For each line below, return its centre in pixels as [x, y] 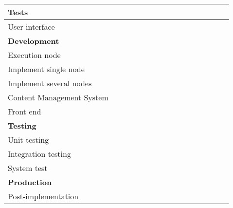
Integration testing [39, 154]
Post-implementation [43, 196]
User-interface [31, 27]
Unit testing [28, 140]
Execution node [34, 55]
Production [30, 182]
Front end [25, 111]
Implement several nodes [50, 83]
